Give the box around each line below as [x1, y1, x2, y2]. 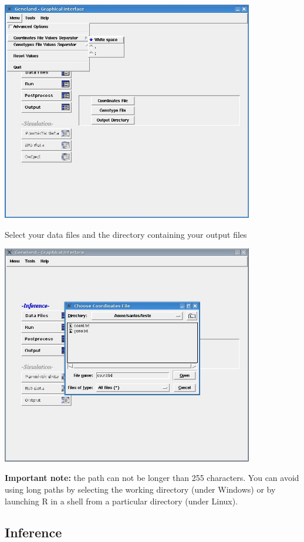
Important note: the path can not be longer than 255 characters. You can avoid [5, 472, 299, 484]
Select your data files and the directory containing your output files [5, 228, 247, 240]
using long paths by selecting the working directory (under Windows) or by [5, 483, 276, 495]
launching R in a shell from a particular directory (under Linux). [5, 494, 238, 507]
